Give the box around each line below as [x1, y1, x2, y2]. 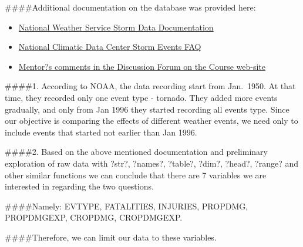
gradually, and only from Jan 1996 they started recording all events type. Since [5, 103, 289, 115]
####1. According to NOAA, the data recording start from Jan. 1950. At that [5, 80, 296, 92]
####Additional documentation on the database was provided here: [5, 1, 256, 13]
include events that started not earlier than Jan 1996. [5, 126, 197, 138]
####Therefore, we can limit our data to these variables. [5, 231, 217, 243]
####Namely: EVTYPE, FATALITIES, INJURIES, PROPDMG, [5, 199, 248, 212]
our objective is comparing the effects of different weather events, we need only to [5, 114, 298, 127]
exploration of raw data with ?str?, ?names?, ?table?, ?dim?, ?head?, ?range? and [5, 157, 299, 169]
